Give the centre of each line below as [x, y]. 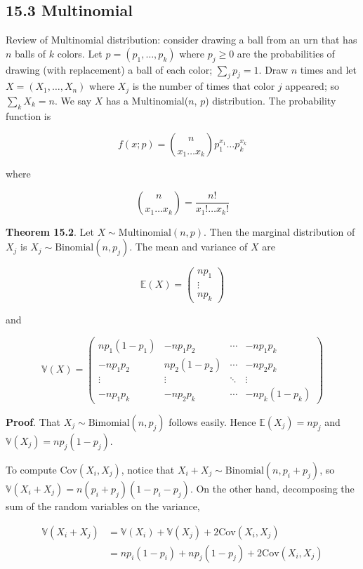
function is [28, 115]
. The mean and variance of [189, 247]
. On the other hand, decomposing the [272, 488]
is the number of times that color [204, 86]
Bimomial [109, 423]
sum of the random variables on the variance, [103, 506]
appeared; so [312, 86]
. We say [73, 100]
